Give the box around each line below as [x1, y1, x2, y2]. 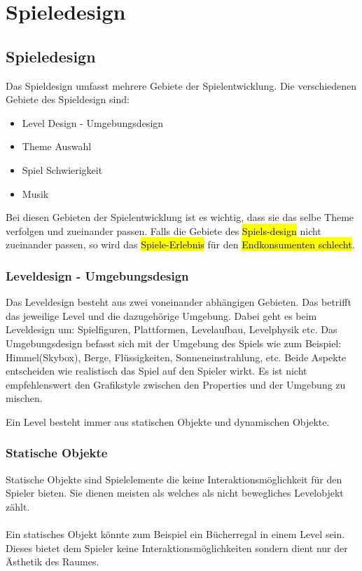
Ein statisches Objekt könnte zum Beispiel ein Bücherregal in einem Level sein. [6, 527, 345, 542]
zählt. [6, 499, 30, 513]
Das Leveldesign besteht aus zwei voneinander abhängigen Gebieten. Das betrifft [6, 295, 351, 309]
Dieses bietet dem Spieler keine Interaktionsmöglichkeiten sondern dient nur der [6, 540, 348, 555]
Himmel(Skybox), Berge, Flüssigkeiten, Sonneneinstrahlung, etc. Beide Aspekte [6, 349, 347, 364]
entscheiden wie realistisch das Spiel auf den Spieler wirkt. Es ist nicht [6, 363, 307, 378]
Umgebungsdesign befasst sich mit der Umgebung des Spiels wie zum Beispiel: [6, 335, 342, 350]
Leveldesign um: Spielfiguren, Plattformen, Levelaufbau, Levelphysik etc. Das [6, 322, 337, 337]
